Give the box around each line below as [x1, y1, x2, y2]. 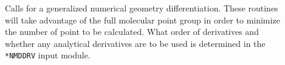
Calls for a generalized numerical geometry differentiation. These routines [5, 2, 278, 14]
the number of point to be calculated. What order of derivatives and [5, 25, 259, 38]
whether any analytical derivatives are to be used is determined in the [5, 37, 266, 49]
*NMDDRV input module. [5, 49, 91, 61]
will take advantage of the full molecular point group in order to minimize [5, 13, 280, 26]
